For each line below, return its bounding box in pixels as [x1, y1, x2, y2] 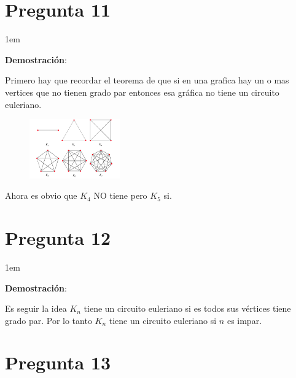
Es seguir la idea [5, 302, 67, 315]
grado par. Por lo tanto [5, 314, 92, 326]
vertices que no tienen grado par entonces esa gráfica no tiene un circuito [5, 85, 279, 98]
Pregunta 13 [5, 350, 111, 375]
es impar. [227, 314, 262, 326]
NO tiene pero [93, 189, 147, 202]
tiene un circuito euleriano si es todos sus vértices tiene [84, 302, 291, 315]
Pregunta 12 [5, 225, 111, 250]
